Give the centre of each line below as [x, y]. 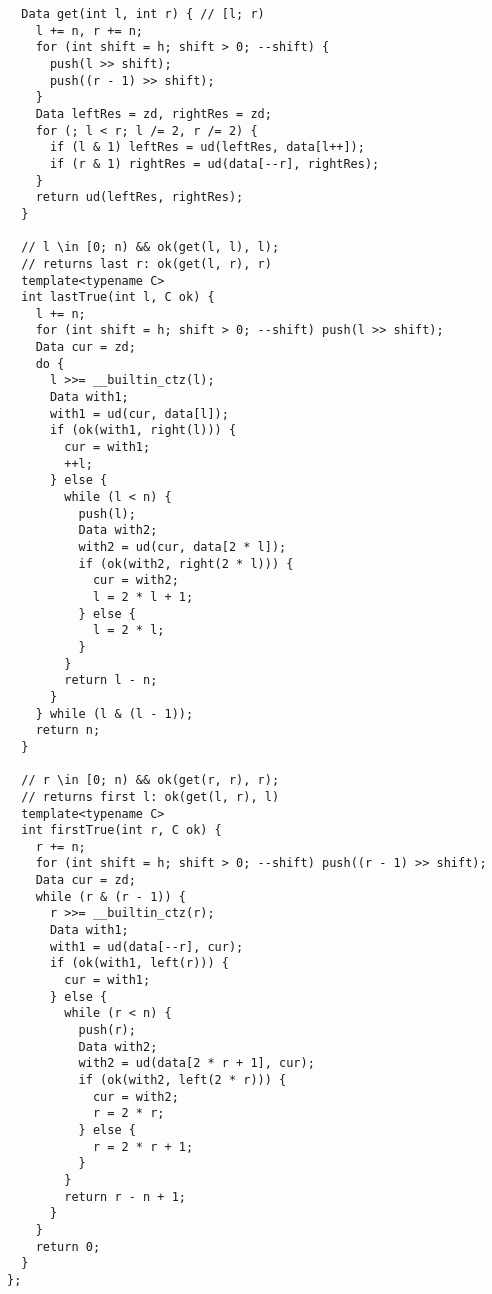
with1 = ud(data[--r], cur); [146, 946]
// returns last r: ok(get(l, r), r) [146, 263]
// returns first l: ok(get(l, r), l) [150, 796]
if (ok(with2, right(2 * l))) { [186, 563]
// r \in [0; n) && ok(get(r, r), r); [150, 780]
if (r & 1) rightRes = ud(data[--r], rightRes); [214, 163]
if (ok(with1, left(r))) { [139, 963]
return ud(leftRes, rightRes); [139, 197]
